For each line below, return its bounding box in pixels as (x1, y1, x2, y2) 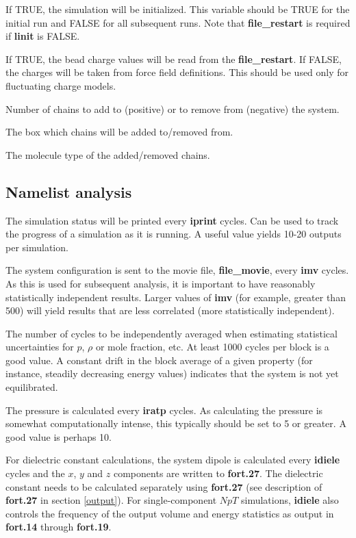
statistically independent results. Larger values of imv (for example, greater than (5, 290, 346, 304)
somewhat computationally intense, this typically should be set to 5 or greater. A (5, 416, 346, 431)
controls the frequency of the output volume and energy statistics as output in (5, 506, 334, 520)
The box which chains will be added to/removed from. (5, 125, 233, 139)
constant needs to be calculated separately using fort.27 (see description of (5, 479, 322, 494)
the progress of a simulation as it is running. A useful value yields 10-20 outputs (5, 227, 342, 241)
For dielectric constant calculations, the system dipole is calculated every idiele (5, 452, 340, 467)
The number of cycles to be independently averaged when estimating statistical (5, 326, 338, 340)
